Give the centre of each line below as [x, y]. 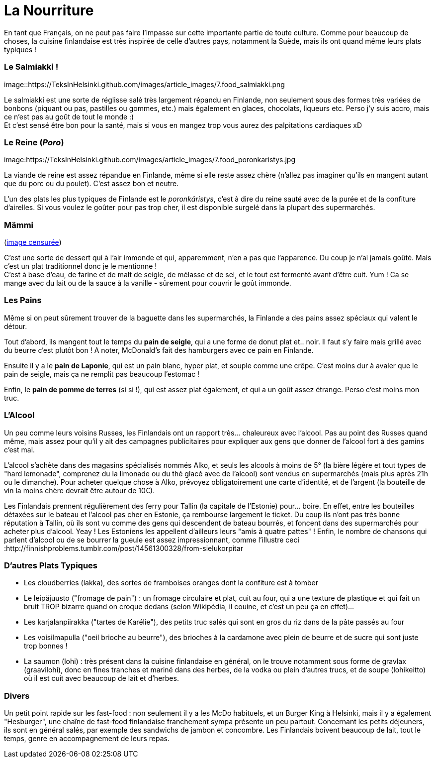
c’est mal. [20, 449]
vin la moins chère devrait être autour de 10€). [80, 490]
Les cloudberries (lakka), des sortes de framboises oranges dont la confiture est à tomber [171, 583]
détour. [16, 326]
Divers [17, 696]
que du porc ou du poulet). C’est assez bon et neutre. [91, 184]
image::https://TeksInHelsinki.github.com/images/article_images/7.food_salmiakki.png [144, 84]
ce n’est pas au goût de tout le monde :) [69, 116]
